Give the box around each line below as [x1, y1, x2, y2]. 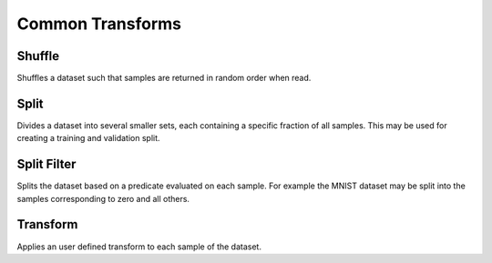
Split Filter [16, 157, 77, 172]
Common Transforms [16, 14, 182, 34]
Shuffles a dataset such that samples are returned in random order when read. [16, 73, 312, 84]
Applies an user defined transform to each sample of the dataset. [16, 241, 261, 252]
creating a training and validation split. [16, 133, 160, 144]
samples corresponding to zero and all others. [16, 193, 190, 204]
